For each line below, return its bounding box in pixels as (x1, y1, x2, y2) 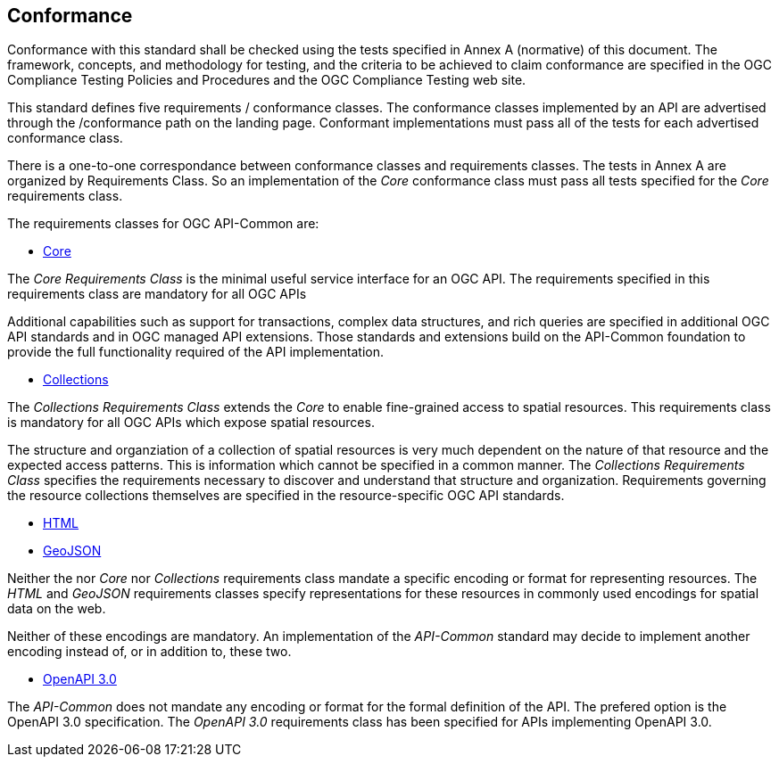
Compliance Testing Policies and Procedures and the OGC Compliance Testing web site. (7, 72, 526, 88)
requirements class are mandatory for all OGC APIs (7, 286, 307, 302)
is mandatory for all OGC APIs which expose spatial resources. (7, 415, 375, 431)
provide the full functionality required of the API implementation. (7, 344, 385, 360)
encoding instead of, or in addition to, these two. (7, 644, 292, 660)
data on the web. (7, 601, 106, 617)
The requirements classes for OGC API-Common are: (7, 216, 319, 232)
